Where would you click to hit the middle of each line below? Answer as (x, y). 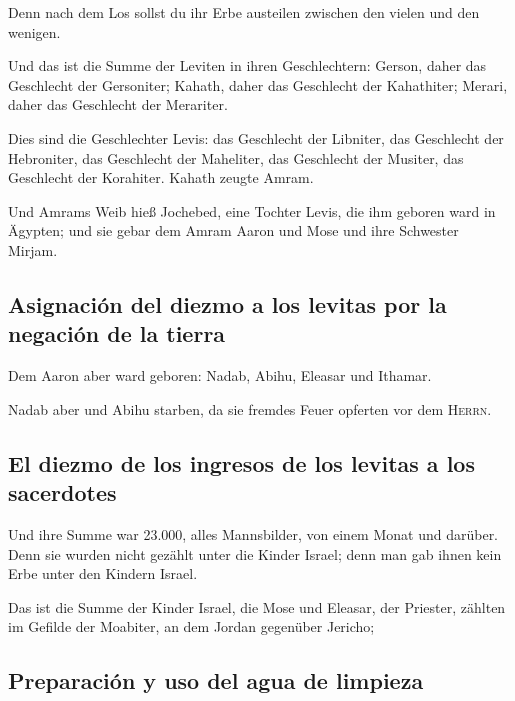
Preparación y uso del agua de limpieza (216, 680)
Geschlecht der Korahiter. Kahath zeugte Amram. (161, 177)
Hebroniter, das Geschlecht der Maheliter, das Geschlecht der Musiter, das (236, 157)
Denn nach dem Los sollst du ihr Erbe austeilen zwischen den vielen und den (244, 12)
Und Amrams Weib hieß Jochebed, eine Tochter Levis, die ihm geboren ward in (252, 210)
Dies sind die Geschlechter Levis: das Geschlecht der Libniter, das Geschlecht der (256, 137)
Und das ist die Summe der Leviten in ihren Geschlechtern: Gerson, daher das (247, 65)
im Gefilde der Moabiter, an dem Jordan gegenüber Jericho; (191, 626)
